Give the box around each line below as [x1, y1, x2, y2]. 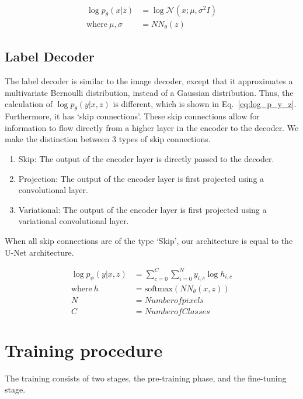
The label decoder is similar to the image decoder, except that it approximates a [5, 75, 293, 87]
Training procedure [5, 338, 163, 362]
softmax [144, 284, 173, 293]
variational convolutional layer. [18, 215, 129, 227]
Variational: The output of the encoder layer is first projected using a [18, 203, 267, 215]
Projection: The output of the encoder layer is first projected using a [18, 172, 264, 184]
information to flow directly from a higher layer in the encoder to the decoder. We [5, 121, 299, 133]
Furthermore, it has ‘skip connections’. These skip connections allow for [5, 110, 260, 122]
